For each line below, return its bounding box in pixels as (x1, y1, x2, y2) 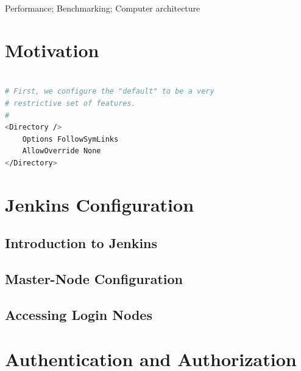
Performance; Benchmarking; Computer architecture (5, 2, 200, 14)
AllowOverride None (22, 147, 101, 156)
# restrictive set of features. (5, 99, 136, 108)
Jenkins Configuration (5, 192, 194, 217)
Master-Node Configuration (5, 269, 183, 288)
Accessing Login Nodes (5, 305, 152, 324)
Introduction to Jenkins (5, 234, 158, 252)
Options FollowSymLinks (22, 134, 119, 144)
